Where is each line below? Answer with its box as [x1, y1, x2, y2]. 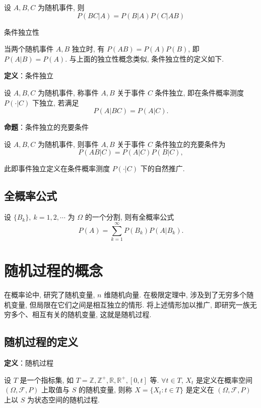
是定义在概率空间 [195, 374, 252, 385]
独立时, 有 [72, 43, 105, 54]
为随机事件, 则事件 [37, 138, 99, 149]
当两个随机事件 [4, 43, 53, 54]
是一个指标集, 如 [20, 374, 74, 385]
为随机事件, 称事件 [37, 87, 99, 97]
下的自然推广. [140, 163, 185, 174]
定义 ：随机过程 [4, 357, 53, 368]
